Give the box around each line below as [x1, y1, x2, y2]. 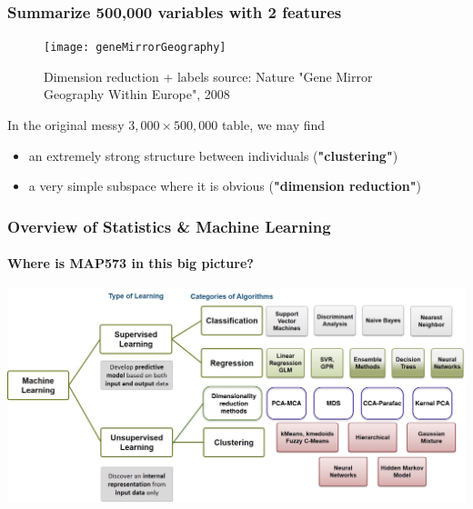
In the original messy [7, 115, 125, 135]
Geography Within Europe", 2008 [44, 85, 230, 104]
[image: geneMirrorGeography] [44, 41, 226, 55]
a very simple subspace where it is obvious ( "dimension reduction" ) [28, 176, 421, 195]
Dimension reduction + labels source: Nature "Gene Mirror [44, 66, 373, 85]
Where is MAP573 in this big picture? [7, 254, 254, 273]
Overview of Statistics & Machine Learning [7, 215, 331, 237]
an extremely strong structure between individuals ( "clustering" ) [28, 145, 398, 165]
